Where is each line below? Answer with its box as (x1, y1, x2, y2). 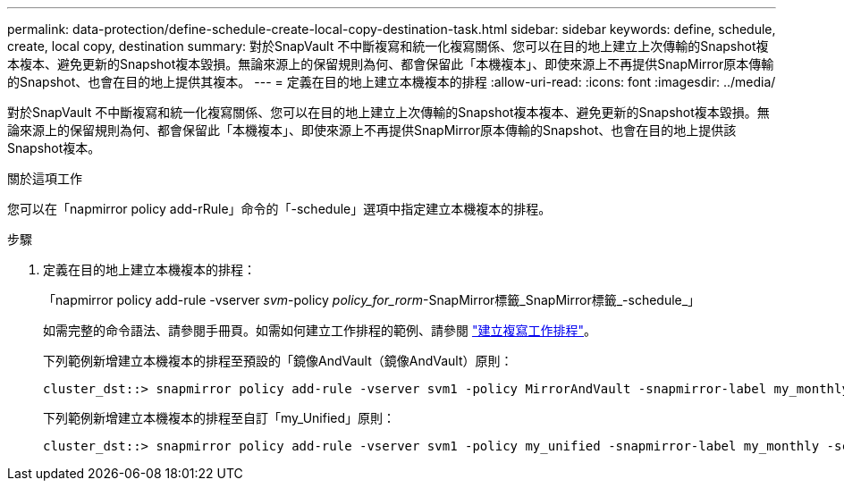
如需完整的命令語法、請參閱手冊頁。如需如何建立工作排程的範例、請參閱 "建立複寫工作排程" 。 (43, 323, 596, 338)
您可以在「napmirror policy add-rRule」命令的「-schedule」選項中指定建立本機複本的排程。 (7, 201, 552, 216)
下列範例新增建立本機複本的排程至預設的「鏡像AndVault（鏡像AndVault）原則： (43, 353, 513, 368)
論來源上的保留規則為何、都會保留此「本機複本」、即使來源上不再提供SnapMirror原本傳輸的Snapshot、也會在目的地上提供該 (7, 122, 737, 138)
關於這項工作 (7, 171, 82, 186)
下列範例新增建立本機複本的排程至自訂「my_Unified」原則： (43, 410, 396, 425)
